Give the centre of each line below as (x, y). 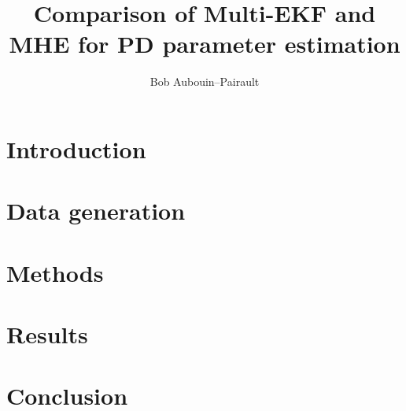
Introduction (76, 148)
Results (47, 334)
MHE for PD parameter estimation (205, 44)
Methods (55, 272)
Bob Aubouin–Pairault (205, 81)
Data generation (96, 211)
